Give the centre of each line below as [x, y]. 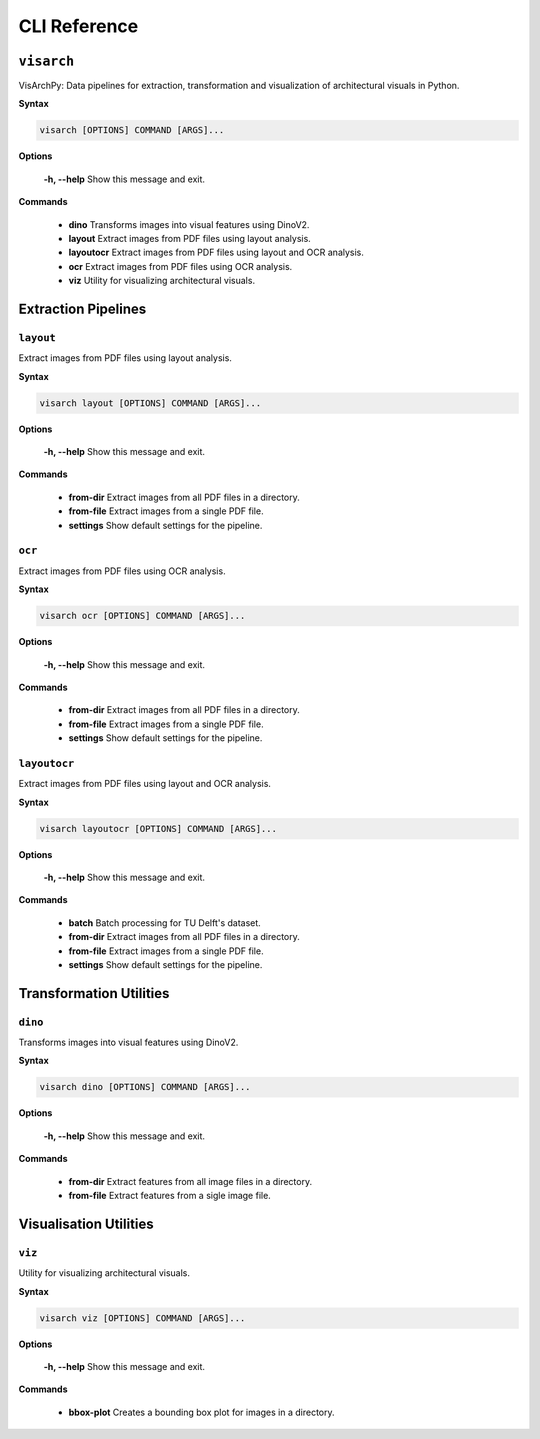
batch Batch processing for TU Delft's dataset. [165, 922]
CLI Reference [78, 26]
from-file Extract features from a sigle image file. [170, 1195]
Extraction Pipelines [82, 308]
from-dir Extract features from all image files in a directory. [190, 1181]
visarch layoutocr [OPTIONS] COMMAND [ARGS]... [158, 828]
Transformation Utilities [94, 993]
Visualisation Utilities [86, 1223]
